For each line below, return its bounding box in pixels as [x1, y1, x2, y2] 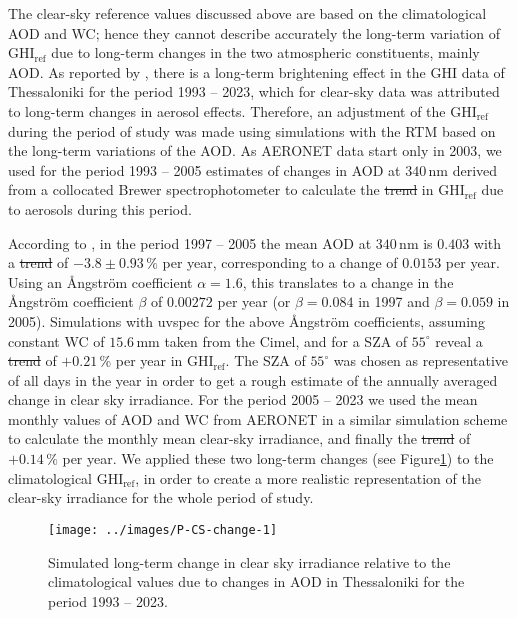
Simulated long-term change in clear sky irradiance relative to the [48, 551, 451, 572]
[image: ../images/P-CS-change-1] [48, 522, 278, 537]
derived [452, 159, 498, 180]
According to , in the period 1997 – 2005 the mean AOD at [8, 232, 372, 253]
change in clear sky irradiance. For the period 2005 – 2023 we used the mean [8, 389, 478, 410]
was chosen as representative [333, 350, 509, 371]
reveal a [435, 330, 483, 351]
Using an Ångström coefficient [8, 271, 193, 292]
